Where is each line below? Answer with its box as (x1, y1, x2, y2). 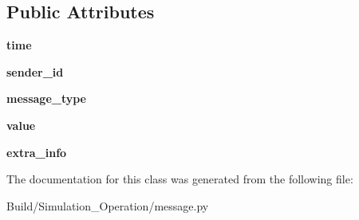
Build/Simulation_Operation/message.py (6, 197, 209, 214)
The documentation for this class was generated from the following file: (6, 171, 353, 187)
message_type (6, 90, 87, 107)
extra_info (6, 143, 67, 160)
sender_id (6, 63, 64, 80)
